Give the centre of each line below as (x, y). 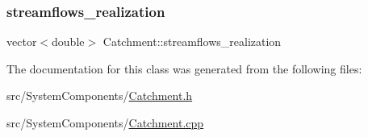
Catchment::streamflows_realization (192, 42)
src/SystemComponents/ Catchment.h (100, 95)
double (68, 42)
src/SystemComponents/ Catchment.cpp (105, 122)
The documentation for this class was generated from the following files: (184, 68)
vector (22, 42)
